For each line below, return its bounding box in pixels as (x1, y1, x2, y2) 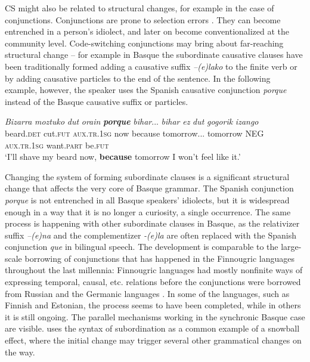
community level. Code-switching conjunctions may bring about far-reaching (5, 36, 284, 49)
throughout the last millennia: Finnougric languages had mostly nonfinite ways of (5, 264, 303, 276)
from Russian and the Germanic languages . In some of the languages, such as (5, 287, 290, 299)
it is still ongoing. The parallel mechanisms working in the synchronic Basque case (5, 310, 305, 323)
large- (281, 240, 302, 253)
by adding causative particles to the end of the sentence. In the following (5, 72, 271, 84)
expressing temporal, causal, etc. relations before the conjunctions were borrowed (5, 276, 301, 288)
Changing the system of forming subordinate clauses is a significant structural (5, 170, 290, 182)
